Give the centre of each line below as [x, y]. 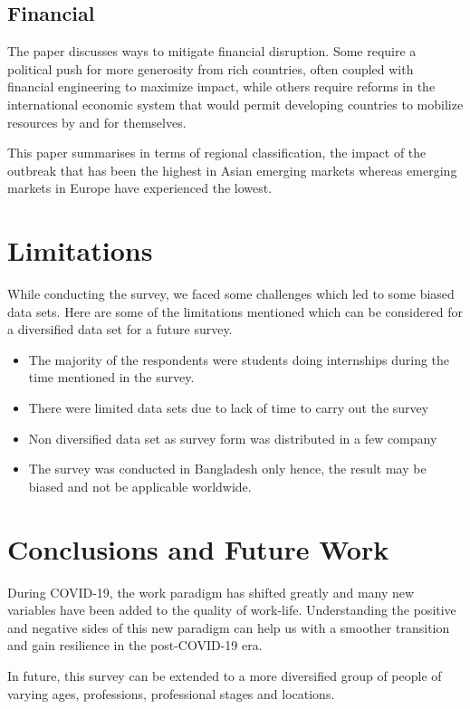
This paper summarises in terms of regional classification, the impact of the [217, 153]
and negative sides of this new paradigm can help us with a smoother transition [229, 627]
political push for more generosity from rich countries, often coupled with [211, 68]
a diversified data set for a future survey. [120, 329]
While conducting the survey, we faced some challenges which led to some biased [231, 294]
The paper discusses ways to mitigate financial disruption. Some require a [212, 51]
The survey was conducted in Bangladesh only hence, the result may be [227, 469]
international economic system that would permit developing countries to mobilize [235, 104]
